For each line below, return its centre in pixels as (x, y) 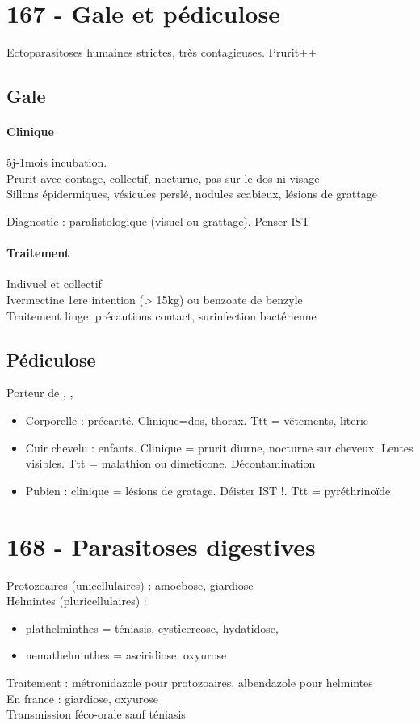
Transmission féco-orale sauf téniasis (96, 714)
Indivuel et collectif (54, 284)
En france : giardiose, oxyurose (82, 698)
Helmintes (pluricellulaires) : (77, 601)
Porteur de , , (40, 393)
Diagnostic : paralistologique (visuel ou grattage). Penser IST (158, 221)
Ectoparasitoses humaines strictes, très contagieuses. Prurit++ (162, 52)
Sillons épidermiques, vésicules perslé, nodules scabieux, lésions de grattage (192, 194)
